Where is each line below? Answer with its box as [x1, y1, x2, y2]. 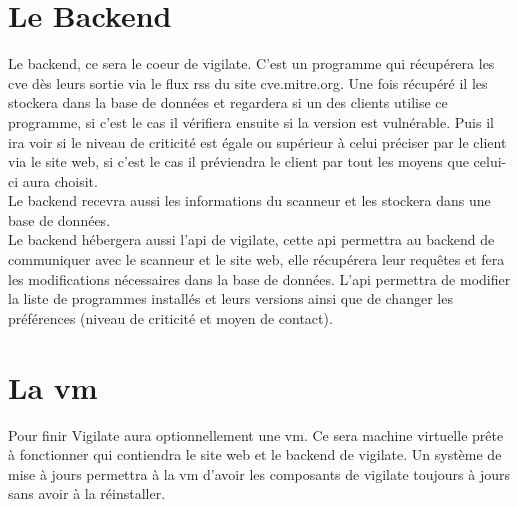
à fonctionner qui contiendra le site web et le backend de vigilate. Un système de [8, 444, 502, 465]
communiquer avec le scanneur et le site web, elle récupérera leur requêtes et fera [8, 249, 505, 270]
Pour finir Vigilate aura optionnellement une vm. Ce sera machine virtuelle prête [8, 424, 504, 445]
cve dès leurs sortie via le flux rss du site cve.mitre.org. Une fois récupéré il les [8, 72, 488, 93]
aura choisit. [22, 170, 98, 191]
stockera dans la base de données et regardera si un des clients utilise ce [8, 92, 448, 113]
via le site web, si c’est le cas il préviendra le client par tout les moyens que [8, 151, 469, 172]
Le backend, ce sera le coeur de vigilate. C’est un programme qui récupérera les [8, 53, 495, 74]
